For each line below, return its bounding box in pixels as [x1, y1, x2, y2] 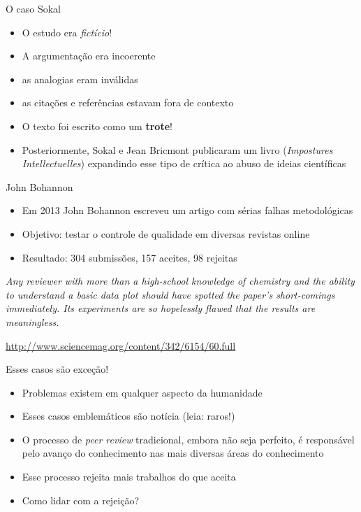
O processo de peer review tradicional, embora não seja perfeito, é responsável [22, 432, 355, 446]
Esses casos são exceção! [6, 362, 109, 376]
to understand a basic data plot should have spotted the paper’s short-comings [6, 287, 335, 301]
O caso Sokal [6, 1, 61, 15]
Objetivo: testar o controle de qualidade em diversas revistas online [22, 226, 310, 241]
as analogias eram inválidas [22, 71, 138, 86]
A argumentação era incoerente [22, 48, 156, 63]
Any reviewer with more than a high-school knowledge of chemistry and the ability [6, 273, 355, 288]
